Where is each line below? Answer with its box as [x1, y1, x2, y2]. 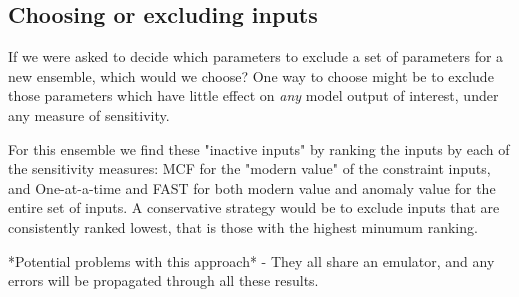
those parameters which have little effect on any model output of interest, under [8, 85, 499, 106]
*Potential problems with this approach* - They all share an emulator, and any [8, 250, 495, 271]
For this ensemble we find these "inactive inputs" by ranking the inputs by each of [8, 138, 510, 159]
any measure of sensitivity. [8, 104, 170, 125]
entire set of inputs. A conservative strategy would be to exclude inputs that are [8, 197, 500, 218]
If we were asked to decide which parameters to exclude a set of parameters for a [8, 46, 504, 67]
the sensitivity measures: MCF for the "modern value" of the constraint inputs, [8, 158, 491, 179]
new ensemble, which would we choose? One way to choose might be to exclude [8, 65, 494, 86]
